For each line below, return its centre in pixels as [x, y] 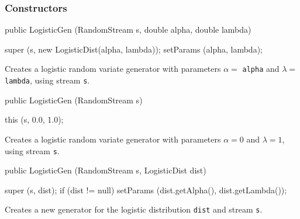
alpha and [261, 69]
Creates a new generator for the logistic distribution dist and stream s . [134, 209]
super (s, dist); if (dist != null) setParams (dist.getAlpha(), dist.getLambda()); [146, 190]
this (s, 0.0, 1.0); [34, 119]
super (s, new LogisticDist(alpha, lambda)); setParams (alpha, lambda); [134, 49]
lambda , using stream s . [47, 80]
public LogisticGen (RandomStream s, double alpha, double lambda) [128, 29]
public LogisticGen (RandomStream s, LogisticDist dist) [106, 170]
